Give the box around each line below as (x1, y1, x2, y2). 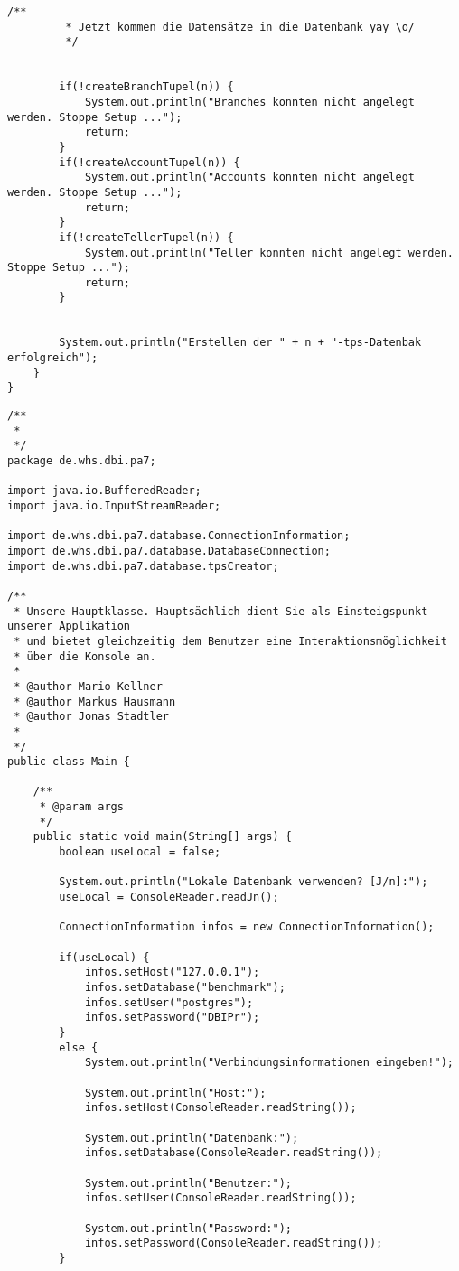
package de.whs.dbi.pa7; (7, 454, 156, 468)
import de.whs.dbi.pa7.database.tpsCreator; (7, 559, 279, 573)
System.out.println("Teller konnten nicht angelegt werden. (84, 246, 454, 259)
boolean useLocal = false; (59, 846, 221, 859)
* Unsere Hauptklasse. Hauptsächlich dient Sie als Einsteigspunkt (14, 604, 428, 618)
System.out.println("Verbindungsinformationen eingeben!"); (84, 1056, 454, 1070)
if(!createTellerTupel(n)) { (59, 230, 234, 244)
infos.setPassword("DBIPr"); (84, 1011, 260, 1024)
